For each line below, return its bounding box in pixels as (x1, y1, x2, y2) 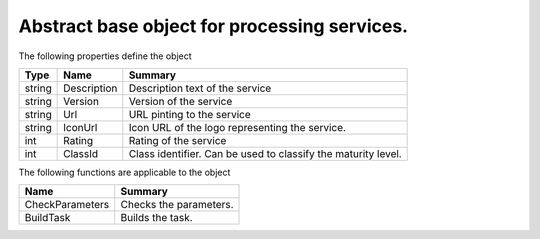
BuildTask (24, 211, 71, 225)
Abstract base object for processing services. (18, 15, 409, 37)
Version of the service (128, 94, 233, 108)
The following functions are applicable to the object (18, 166, 231, 178)
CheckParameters (24, 198, 110, 212)
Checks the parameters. (120, 198, 234, 212)
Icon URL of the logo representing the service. (128, 120, 347, 134)
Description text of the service (128, 81, 272, 95)
